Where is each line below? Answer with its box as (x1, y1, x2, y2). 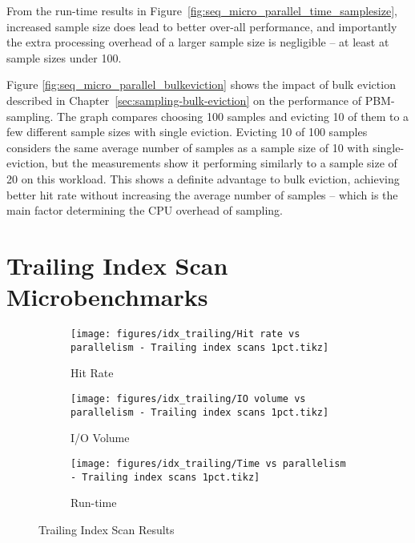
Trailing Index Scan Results (38, 521, 175, 537)
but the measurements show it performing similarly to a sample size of (51, 155, 397, 171)
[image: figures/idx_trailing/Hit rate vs (71, 328, 300, 340)
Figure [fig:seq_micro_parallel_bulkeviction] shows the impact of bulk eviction (6, 76, 396, 93)
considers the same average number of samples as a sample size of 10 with (6, 139, 369, 155)
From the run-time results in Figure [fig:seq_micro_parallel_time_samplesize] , (6, 2, 397, 18)
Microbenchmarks (6, 280, 208, 313)
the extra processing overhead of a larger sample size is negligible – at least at (6, 34, 389, 50)
